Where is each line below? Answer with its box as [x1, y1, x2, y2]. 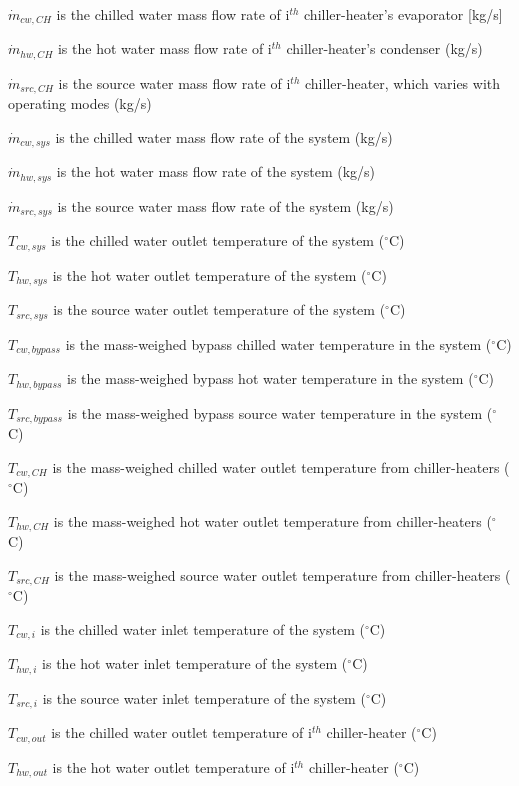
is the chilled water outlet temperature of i [51, 722, 312, 743]
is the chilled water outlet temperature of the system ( [51, 230, 385, 251]
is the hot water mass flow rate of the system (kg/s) [56, 161, 376, 182]
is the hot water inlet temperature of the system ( [42, 653, 348, 674]
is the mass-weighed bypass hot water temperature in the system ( [67, 368, 474, 389]
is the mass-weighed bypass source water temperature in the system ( [67, 402, 493, 423]
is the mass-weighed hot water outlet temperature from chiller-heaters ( [53, 510, 492, 531]
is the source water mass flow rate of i [58, 72, 291, 93]
